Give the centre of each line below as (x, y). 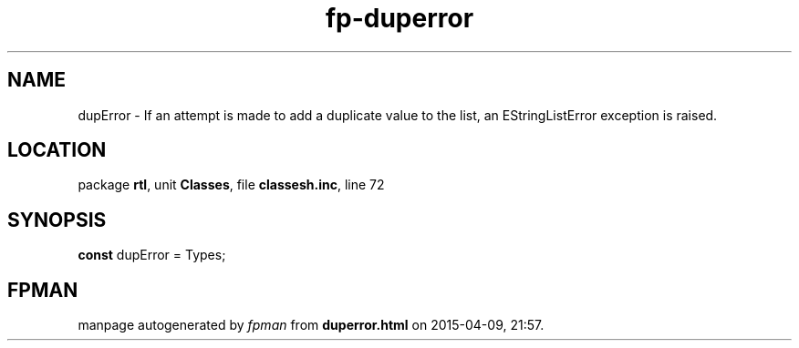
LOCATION (57, 150)
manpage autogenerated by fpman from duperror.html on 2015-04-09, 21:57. (311, 325)
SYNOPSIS (57, 220)
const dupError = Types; (152, 255)
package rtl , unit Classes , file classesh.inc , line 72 (231, 185)
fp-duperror (399, 18)
